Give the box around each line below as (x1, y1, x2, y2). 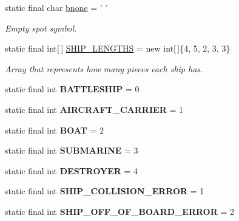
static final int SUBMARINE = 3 (5, 144, 138, 157)
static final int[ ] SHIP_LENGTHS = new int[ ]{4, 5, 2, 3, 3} (5, 42, 231, 55)
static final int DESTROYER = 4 (5, 164, 138, 177)
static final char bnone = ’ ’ (5, 1, 108, 13)
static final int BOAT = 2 (5, 123, 104, 136)
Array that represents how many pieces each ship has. (5, 62, 203, 75)
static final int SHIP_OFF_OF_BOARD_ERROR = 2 (5, 205, 235, 217)
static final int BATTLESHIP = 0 (5, 83, 140, 95)
